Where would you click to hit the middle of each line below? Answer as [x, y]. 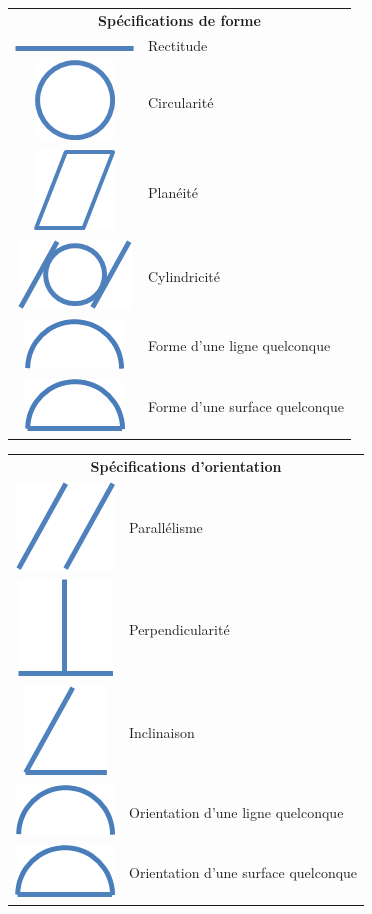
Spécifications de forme [179, 19]
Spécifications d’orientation [186, 465]
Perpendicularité [179, 629]
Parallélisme [166, 527]
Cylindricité [184, 276]
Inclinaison [162, 732]
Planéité [173, 191]
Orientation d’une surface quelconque [243, 872]
